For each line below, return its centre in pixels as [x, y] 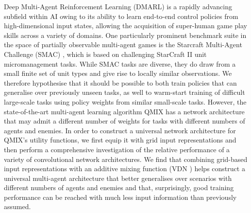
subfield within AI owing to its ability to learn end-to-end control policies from [121, 16]
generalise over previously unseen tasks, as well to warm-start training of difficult [125, 92]
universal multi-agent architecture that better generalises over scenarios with [118, 178]
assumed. [17, 206]
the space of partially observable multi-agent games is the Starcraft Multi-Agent [123, 44]
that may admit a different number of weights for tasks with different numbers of [125, 121]
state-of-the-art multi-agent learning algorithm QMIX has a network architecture [124, 111]
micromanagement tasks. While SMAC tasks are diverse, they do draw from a [120, 63]
